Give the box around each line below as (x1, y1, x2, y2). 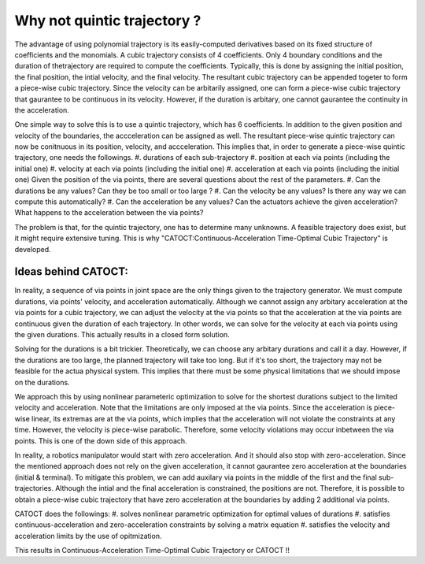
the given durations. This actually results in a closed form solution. (14, 330, 230, 340)
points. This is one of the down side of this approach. (14, 436, 188, 445)
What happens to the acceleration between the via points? (14, 208, 204, 217)
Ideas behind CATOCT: (14, 265, 129, 279)
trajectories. (14, 484, 54, 493)
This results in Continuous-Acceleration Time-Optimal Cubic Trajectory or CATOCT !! (14, 546, 290, 555)
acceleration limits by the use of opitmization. (14, 531, 162, 540)
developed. (14, 244, 51, 254)
